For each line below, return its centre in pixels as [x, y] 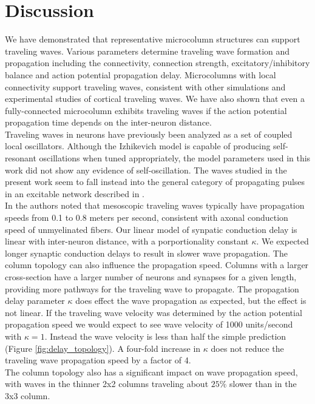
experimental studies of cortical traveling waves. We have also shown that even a [155, 99]
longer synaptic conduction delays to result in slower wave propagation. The [146, 253]
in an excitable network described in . [75, 193]
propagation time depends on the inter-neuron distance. [108, 122]
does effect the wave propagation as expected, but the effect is [191, 301]
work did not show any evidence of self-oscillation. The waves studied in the [146, 170]
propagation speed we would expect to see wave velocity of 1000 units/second [149, 324]
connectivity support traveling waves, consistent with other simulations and [145, 86]
